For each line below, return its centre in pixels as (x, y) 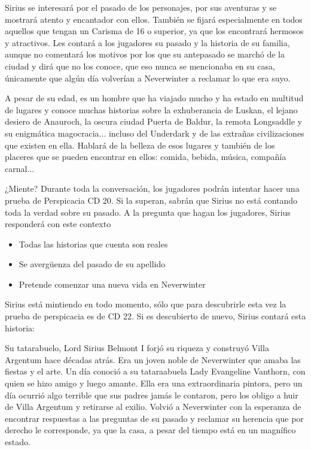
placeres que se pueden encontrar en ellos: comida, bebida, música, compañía (146, 157)
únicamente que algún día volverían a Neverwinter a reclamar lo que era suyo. (148, 78)
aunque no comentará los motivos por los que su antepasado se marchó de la (145, 54)
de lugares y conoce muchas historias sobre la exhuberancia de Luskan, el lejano (151, 109)
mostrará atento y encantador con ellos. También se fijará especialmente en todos (154, 19)
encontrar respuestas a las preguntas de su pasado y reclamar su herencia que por (154, 418)
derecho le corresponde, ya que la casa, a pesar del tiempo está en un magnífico (150, 430)
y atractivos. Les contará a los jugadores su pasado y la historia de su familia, (147, 42)
